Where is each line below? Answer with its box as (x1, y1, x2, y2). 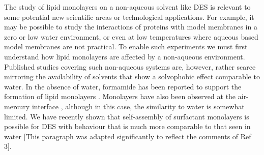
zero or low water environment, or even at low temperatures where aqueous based (4, 31, 258, 42)
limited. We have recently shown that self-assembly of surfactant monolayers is (4, 111, 249, 121)
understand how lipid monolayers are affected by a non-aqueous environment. (4, 51, 245, 61)
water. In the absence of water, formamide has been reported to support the (4, 81, 242, 91)
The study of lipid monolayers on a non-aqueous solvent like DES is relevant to (4, 2, 251, 12)
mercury (4, 101, 30, 111)
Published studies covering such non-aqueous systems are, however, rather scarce (4, 61, 256, 72)
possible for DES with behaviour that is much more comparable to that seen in (4, 121, 251, 132)
